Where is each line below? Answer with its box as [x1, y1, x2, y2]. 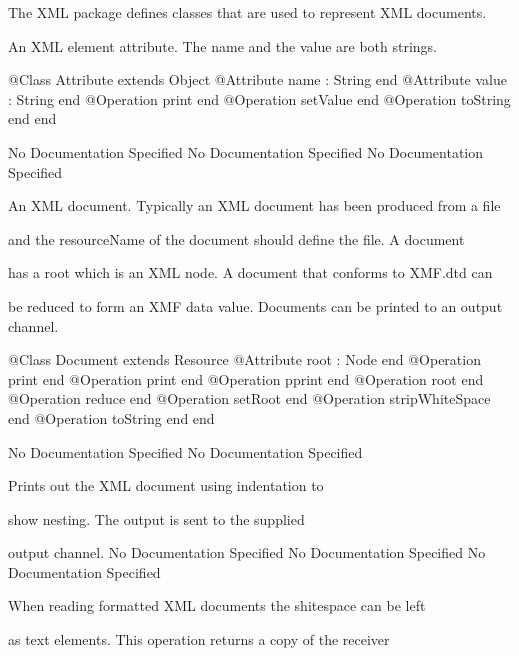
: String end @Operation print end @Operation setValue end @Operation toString [8, 88, 511, 109]
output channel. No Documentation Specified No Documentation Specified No [8, 542, 486, 563]
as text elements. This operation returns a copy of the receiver [8, 629, 390, 650]
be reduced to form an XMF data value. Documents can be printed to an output [8, 295, 503, 316]
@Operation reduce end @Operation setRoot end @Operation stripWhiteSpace [8, 388, 491, 409]
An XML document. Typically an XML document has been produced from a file [8, 195, 501, 216]
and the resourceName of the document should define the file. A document [8, 228, 465, 249]
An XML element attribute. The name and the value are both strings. [8, 35, 438, 56]
